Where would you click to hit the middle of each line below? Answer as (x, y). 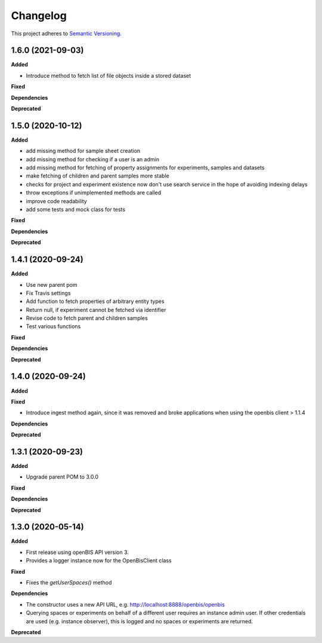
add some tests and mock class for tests (75, 210)
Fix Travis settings (48, 293)
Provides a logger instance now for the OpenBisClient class (99, 561)
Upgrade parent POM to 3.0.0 (62, 477)
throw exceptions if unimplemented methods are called (94, 193)
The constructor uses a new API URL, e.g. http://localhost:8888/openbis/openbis (125, 604)
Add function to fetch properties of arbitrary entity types (95, 301)
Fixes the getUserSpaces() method (69, 583)
